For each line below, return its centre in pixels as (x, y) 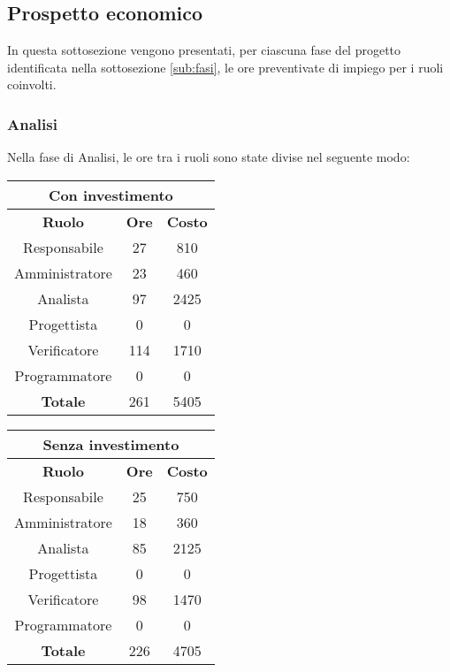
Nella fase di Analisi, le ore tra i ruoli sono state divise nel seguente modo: (209, 157)
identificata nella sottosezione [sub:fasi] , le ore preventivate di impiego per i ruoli (225, 67)
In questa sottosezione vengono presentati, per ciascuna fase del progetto (204, 50)
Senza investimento (111, 444)
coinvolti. (32, 84)
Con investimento (111, 195)
